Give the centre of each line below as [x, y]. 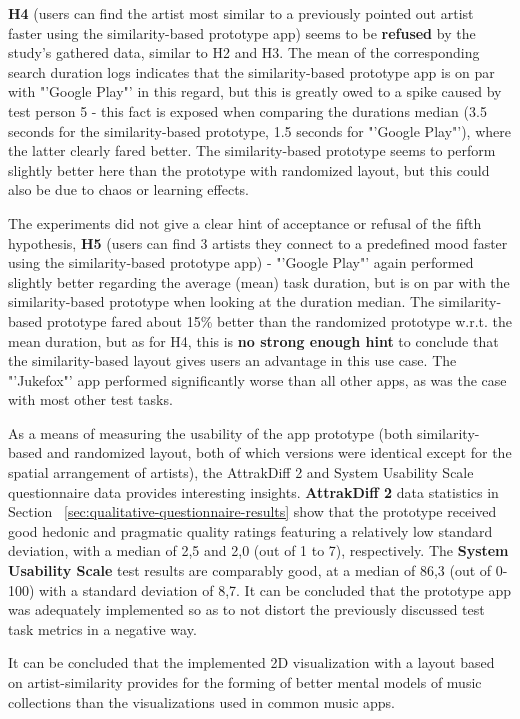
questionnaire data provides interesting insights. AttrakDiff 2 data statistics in [253, 491]
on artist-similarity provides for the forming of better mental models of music [245, 682]
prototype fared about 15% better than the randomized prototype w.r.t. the [279, 320]
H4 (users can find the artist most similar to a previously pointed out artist [241, 13]
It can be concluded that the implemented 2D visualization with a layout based [251, 662]
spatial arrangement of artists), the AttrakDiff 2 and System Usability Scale [241, 472]
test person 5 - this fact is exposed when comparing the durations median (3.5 [247, 110]
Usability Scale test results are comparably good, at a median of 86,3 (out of [250, 570]
